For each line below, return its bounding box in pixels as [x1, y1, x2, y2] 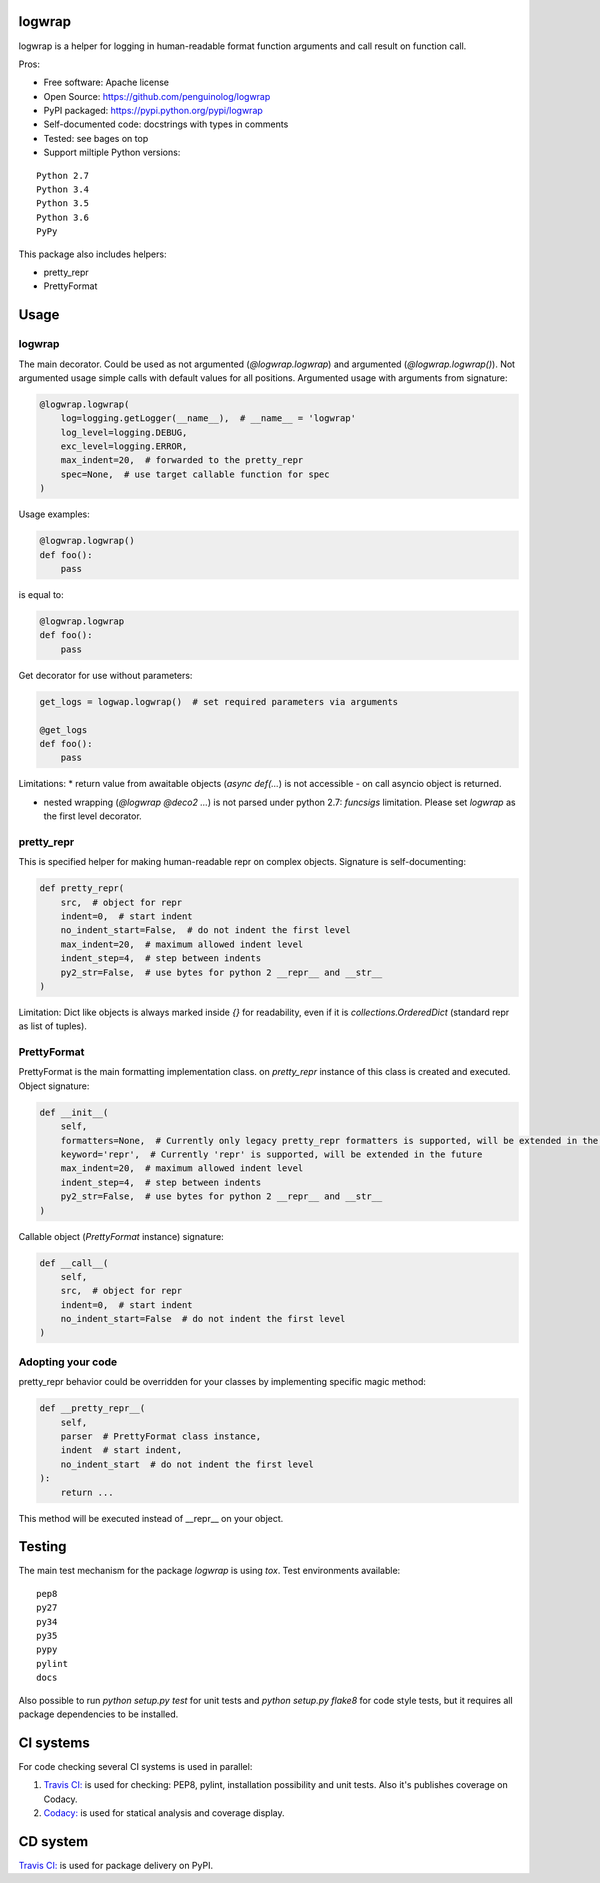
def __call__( [39, 1257, 109, 1269]
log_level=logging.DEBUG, [60, 426, 188, 438]
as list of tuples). [18, 1020, 87, 1032]
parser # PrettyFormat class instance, [60, 1430, 262, 1442]
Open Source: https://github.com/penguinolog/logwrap [43, 90, 271, 102]
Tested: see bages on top [43, 132, 149, 144]
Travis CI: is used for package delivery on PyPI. [18, 1859, 214, 1871]
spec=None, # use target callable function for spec [60, 468, 330, 480]
